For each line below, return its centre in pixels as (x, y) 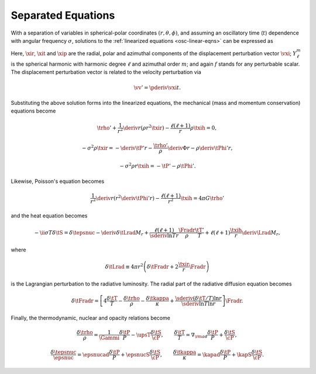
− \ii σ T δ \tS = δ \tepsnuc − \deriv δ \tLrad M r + (92, 233)
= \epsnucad (93, 354)
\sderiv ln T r (164, 235)
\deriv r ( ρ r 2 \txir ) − (146, 127)
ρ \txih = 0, (203, 128)
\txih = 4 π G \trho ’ (202, 198)
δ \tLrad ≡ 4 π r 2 (124, 266)
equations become (33, 111)
